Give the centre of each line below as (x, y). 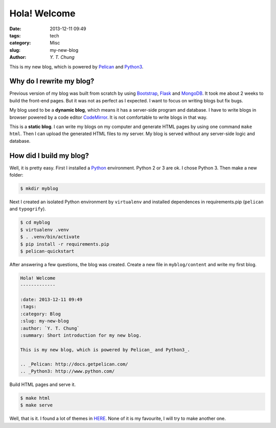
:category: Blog (41, 314)
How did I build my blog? (49, 155)
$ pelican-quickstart (47, 251)
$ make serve (37, 405)
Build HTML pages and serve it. (43, 384)
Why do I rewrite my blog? (52, 81)
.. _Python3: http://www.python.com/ (67, 371)
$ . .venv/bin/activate (50, 237)
